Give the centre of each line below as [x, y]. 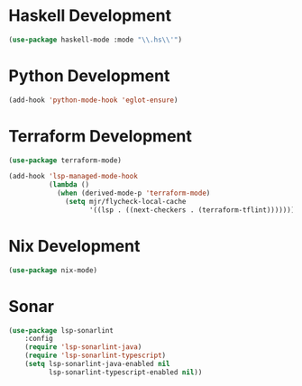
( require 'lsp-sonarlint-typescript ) [96, 356]
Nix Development [74, 246]
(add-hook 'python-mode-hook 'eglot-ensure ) [93, 100]
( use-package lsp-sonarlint [61, 330]
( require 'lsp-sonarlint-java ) [83, 347]
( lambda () [69, 185]
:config [39, 339]
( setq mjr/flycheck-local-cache [126, 202]
